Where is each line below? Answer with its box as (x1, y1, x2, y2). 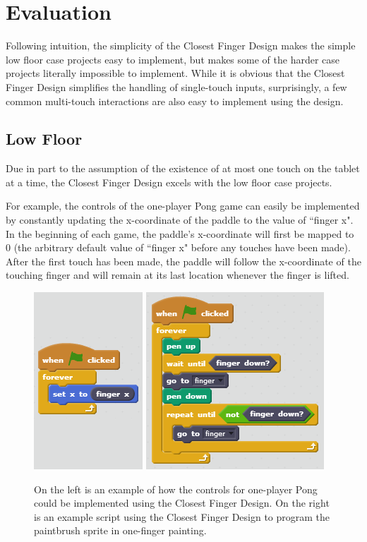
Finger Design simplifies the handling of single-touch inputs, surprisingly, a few (6, 79, 347, 94)
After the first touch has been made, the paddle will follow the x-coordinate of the (6, 253, 361, 268)
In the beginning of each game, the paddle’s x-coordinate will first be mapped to (6, 226, 354, 241)
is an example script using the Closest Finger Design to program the (34, 509, 330, 524)
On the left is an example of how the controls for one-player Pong (34, 481, 318, 496)
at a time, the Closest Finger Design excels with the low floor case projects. (6, 174, 332, 189)
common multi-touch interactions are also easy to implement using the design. (6, 93, 344, 108)
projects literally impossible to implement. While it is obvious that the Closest (6, 66, 345, 80)
